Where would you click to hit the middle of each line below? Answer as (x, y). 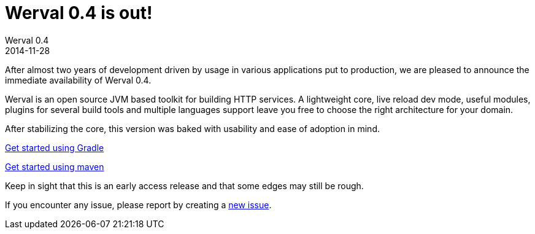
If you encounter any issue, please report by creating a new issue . (138, 205)
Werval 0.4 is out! (79, 13)
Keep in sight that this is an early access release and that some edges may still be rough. (184, 185)
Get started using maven (55, 166)
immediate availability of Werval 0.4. (78, 80)
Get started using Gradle (55, 147)
